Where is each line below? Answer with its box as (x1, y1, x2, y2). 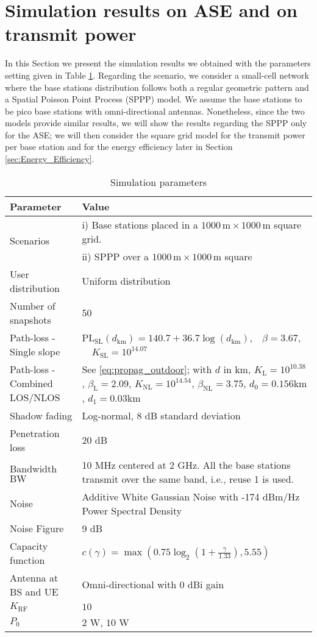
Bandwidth (10, 461, 57, 475)
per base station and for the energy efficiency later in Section (5, 140, 233, 153)
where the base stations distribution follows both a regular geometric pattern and (5, 80, 309, 93)
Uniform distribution (82, 274, 171, 288)
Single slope (10, 344, 60, 358)
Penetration (10, 425, 60, 440)
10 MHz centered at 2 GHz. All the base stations (82, 457, 291, 472)
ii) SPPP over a (82, 249, 149, 263)
